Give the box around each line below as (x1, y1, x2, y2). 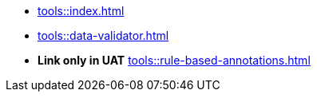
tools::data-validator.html (38, 29, 169, 42)
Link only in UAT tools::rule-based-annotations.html (38, 53, 311, 67)
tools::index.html (38, 4, 125, 18)
